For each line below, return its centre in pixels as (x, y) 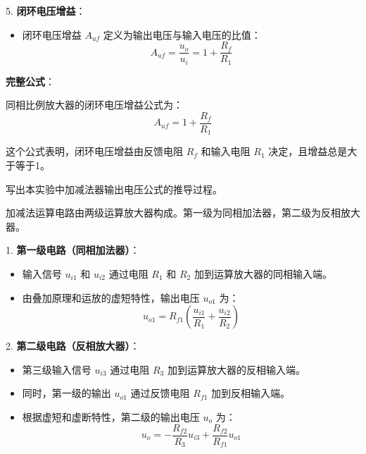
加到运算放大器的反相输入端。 (236, 369)
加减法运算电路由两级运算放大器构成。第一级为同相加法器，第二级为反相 (173, 213)
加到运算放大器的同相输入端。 (263, 273)
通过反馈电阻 (160, 393)
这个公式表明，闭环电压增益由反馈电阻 (94, 151)
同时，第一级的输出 (67, 393)
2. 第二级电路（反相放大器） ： (73, 346)
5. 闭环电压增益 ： (46, 11)
